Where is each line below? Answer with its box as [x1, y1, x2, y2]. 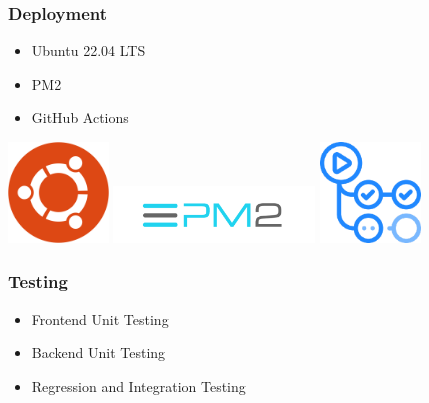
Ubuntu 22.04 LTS [31, 40, 146, 61]
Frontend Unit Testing [31, 308, 169, 329]
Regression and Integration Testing [31, 375, 246, 396]
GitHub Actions [31, 107, 129, 128]
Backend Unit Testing [31, 342, 166, 363]
